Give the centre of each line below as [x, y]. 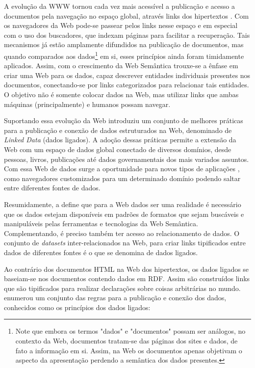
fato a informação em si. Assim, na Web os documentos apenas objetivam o [129, 350]
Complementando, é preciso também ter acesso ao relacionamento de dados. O [122, 233]
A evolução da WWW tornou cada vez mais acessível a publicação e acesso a [119, 6]
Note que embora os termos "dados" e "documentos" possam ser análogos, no [130, 331]
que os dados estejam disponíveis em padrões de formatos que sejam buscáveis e [124, 214]
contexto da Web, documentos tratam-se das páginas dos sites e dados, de [127, 341]
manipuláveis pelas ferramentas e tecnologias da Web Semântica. [101, 223]
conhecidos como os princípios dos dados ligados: [77, 307]
